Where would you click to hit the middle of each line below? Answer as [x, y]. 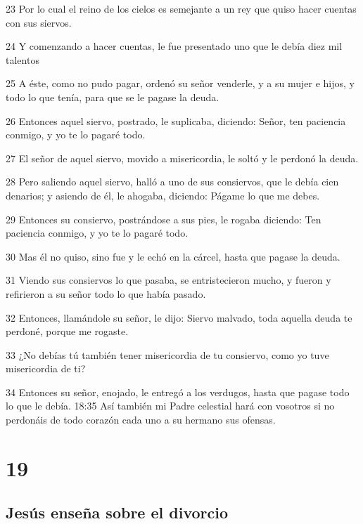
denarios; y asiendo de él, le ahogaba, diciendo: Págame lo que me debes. [163, 195]
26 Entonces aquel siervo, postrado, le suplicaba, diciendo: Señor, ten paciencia [176, 120]
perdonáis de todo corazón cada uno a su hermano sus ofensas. [141, 420]
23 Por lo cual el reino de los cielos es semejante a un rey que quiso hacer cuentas [181, 8]
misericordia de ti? [46, 368]
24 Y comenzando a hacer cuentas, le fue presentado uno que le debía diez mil [174, 46]
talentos [23, 59]
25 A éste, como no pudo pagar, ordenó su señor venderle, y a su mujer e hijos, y [180, 83]
